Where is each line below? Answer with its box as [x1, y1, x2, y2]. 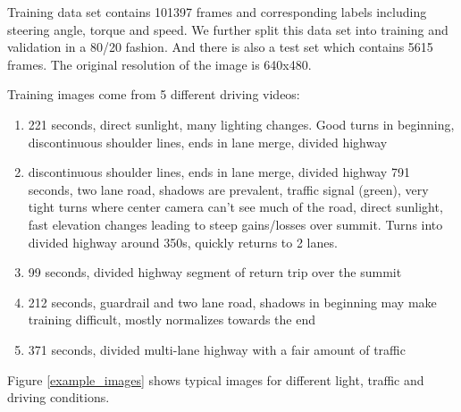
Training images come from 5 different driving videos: [7, 85, 300, 104]
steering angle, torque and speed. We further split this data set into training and [7, 20, 448, 38]
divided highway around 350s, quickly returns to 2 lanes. [28, 232, 338, 251]
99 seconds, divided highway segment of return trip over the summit [28, 263, 402, 282]
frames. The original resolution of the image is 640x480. [7, 55, 312, 73]
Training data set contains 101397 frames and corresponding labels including [7, 3, 427, 21]
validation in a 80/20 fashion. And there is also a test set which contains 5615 [7, 38, 433, 56]
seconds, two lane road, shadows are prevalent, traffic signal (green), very [28, 180, 429, 198]
